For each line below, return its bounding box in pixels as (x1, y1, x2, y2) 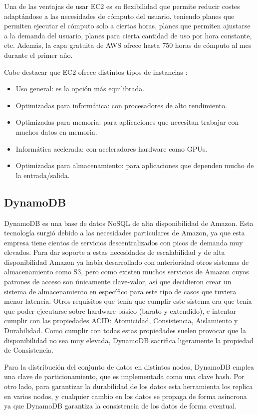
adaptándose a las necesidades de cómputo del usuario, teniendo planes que (4, 10, 235, 21)
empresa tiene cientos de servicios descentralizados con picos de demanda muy (4, 237, 243, 247)
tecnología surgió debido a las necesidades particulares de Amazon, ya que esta (4, 227, 245, 238)
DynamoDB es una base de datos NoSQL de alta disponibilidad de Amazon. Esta (4, 217, 254, 228)
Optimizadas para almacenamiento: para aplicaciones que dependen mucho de (15, 160, 254, 171)
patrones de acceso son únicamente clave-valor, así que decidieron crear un (4, 276, 232, 287)
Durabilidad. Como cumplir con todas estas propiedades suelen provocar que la (4, 325, 246, 336)
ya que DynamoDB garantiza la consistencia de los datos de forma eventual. (4, 401, 237, 411)
